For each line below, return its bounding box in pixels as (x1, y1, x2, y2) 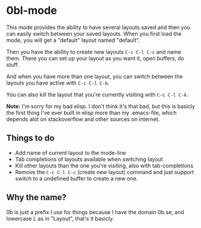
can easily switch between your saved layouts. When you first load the (6, 30, 182, 37)
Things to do (6, 133, 55, 143)
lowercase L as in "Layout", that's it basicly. (6, 215, 115, 222)
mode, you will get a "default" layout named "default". (6, 36, 140, 44)
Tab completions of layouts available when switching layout (14, 155, 163, 163)
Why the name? (6, 192, 67, 203)
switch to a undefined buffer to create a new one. (14, 175, 138, 182)
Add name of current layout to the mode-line (14, 149, 126, 156)
